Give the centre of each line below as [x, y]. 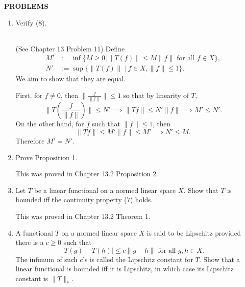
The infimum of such [47, 259]
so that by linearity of [156, 95]
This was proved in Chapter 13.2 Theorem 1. [83, 216]
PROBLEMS [26, 6]
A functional [34, 232]
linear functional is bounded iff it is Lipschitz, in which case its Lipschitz [124, 269]
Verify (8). [31, 22]
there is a [29, 242]
